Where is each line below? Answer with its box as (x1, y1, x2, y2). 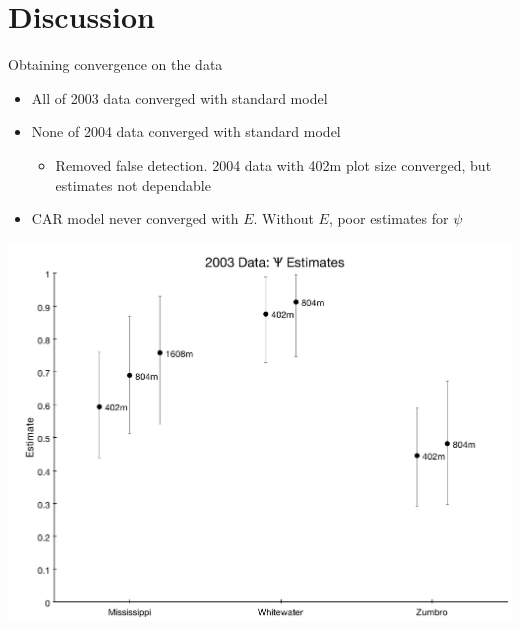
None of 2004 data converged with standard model (31, 121, 341, 142)
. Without (253, 208, 314, 229)
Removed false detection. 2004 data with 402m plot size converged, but (55, 154, 492, 175)
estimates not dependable (55, 174, 211, 195)
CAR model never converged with (31, 208, 239, 229)
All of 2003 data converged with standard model (31, 87, 328, 108)
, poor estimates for (328, 208, 449, 229)
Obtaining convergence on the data (8, 54, 223, 75)
